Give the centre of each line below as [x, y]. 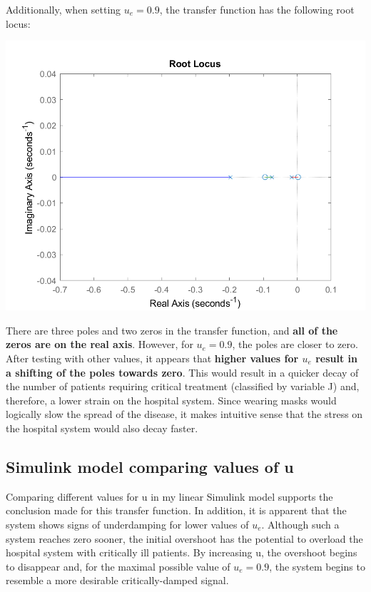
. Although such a [300, 524]
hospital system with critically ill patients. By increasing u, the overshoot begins [182, 552]
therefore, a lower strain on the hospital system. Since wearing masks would [171, 400]
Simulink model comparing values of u [150, 466]
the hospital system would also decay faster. [102, 428]
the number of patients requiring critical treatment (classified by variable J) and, [183, 386]
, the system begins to [317, 566]
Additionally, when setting [63, 9]
